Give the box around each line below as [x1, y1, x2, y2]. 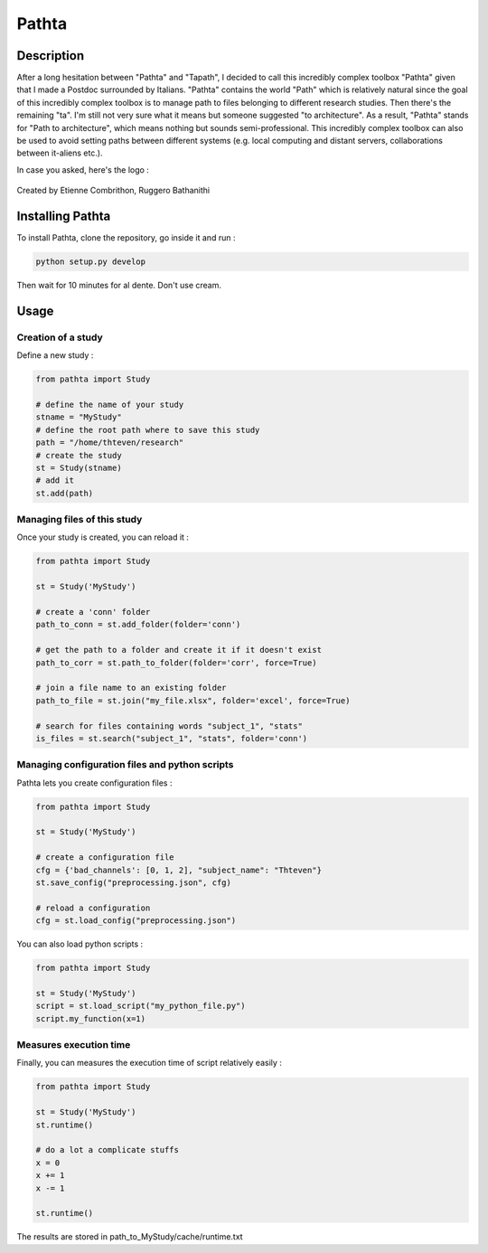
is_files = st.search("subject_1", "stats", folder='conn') [35, 733, 308, 743]
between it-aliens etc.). [16, 147, 103, 158]
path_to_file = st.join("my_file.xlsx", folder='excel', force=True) [35, 695, 351, 705]
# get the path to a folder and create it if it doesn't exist [35, 645, 323, 655]
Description [16, 48, 85, 63]
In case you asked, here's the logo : [16, 164, 149, 175]
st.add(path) [35, 488, 94, 498]
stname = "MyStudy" [35, 412, 122, 422]
